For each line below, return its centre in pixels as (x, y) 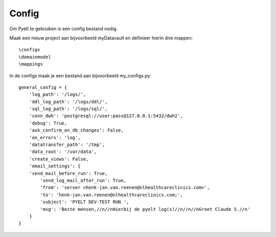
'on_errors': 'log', (55, 137)
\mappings (31, 64)
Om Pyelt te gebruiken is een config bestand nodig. (63, 29)
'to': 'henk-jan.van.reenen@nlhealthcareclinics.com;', (112, 195)
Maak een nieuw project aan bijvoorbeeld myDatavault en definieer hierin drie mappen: (101, 38)
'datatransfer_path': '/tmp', (67, 145)
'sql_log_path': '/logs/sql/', (68, 109)
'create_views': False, (59, 159)
